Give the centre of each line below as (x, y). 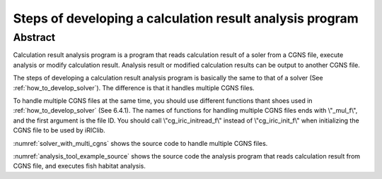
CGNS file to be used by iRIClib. (59, 130)
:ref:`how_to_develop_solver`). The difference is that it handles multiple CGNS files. (134, 87)
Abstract (34, 37)
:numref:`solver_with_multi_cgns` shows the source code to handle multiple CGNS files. (140, 143)
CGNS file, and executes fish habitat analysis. (80, 166)
